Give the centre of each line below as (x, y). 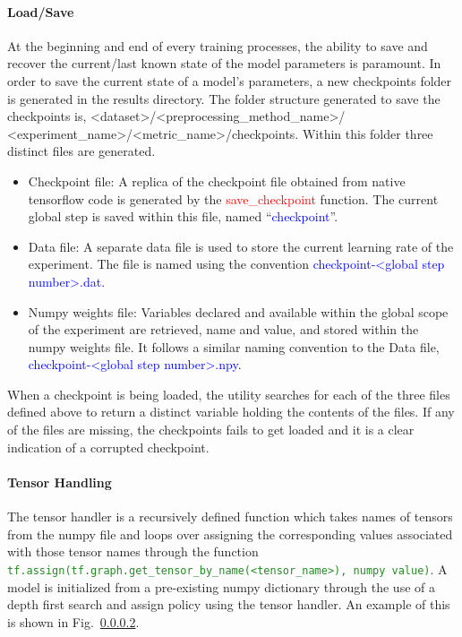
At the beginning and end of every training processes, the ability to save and (218, 45)
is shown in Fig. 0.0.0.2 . (73, 621)
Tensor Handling (60, 482)
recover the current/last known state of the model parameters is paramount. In (224, 63)
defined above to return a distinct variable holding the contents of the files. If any (231, 412)
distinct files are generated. (81, 151)
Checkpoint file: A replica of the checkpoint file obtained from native (217, 181)
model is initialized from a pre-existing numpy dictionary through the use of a (221, 586)
